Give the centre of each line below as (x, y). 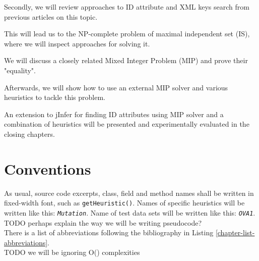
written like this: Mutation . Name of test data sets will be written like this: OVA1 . (130, 212)
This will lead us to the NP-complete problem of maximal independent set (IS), (127, 34)
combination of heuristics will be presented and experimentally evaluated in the (127, 124)
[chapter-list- (235, 232)
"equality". (20, 70)
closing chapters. (29, 134)
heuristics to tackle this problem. (55, 97)
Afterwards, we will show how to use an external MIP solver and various (116, 87)
